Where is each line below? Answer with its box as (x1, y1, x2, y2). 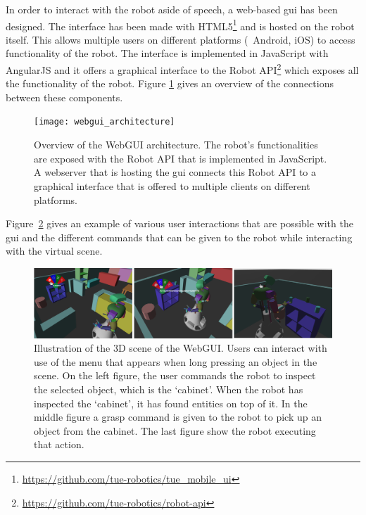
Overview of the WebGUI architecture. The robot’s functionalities (34, 137, 318, 152)
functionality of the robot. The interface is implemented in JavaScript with (6, 46, 329, 61)
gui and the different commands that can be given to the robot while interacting (6, 229, 353, 244)
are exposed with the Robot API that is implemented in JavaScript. (34, 151, 327, 165)
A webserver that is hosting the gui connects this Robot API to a (34, 165, 317, 179)
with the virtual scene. (6, 243, 103, 258)
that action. (34, 437, 84, 452)
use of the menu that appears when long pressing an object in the (34, 354, 317, 369)
